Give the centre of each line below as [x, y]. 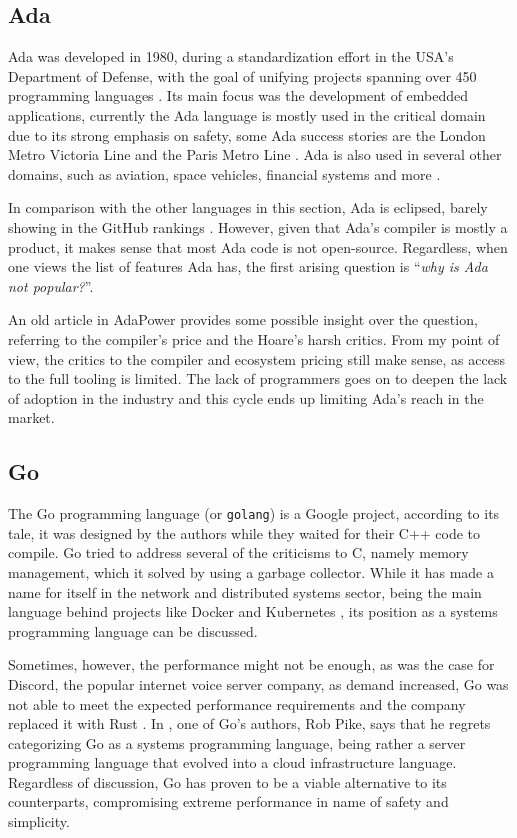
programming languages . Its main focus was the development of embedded [238, 95]
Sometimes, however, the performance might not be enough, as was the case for [251, 664]
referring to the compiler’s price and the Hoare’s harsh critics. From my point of [254, 338]
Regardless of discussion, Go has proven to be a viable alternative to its [227, 781]
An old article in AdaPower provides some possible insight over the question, [243, 319]
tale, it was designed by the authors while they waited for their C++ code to [244, 532]
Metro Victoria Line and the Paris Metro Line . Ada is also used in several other [255, 154]
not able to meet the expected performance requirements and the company [237, 703]
